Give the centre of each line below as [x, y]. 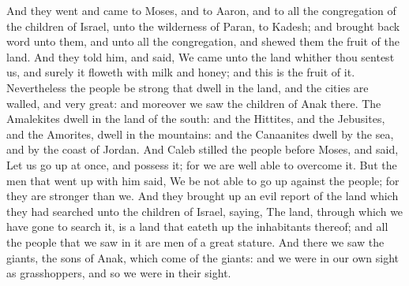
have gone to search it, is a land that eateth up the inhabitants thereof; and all [197, 227]
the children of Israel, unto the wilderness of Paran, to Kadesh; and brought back [203, 26]
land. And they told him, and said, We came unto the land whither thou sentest [201, 56]
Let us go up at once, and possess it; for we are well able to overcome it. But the [202, 164]
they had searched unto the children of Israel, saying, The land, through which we [205, 211]
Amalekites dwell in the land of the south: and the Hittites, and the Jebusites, [196, 119]
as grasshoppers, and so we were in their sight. [119, 273]
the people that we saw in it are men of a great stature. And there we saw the [195, 241]
